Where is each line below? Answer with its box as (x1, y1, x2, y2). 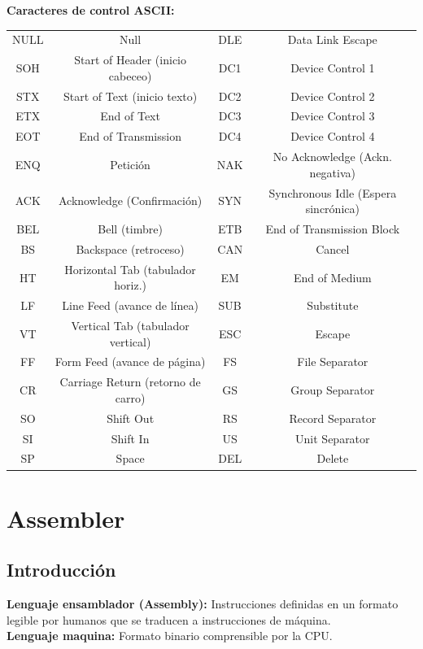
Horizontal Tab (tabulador (64, 260, 196, 277)
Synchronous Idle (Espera (268, 184, 397, 201)
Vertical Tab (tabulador (71, 317, 190, 333)
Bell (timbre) (98, 220, 163, 237)
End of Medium (293, 268, 372, 285)
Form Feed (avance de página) (55, 353, 206, 370)
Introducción (7, 557, 116, 582)
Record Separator (289, 409, 377, 426)
